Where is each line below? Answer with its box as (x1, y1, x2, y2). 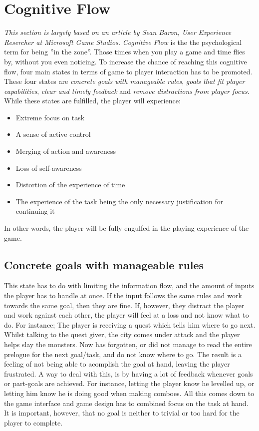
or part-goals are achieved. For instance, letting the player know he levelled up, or (4, 378, 255, 389)
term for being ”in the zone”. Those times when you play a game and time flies (4, 46, 245, 57)
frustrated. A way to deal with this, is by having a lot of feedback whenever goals (4, 368, 253, 379)
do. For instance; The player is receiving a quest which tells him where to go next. (4, 319, 256, 330)
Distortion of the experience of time (15, 179, 125, 190)
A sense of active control (15, 129, 91, 139)
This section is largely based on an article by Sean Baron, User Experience (4, 27, 232, 37)
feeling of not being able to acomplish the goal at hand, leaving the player (4, 359, 230, 369)
